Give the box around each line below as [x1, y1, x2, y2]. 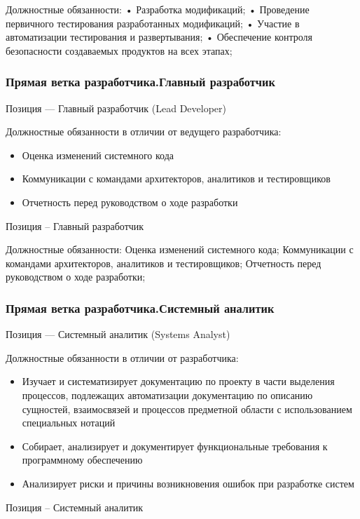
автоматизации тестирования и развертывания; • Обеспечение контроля [6, 29, 313, 44]
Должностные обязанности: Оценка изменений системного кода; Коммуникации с [6, 242, 354, 257]
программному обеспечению [22, 452, 143, 467]
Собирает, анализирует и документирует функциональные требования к [22, 438, 328, 453]
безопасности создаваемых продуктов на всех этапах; [6, 43, 233, 58]
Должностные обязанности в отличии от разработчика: [6, 350, 239, 365]
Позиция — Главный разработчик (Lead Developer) [6, 100, 226, 115]
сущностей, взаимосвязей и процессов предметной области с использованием [22, 401, 352, 416]
